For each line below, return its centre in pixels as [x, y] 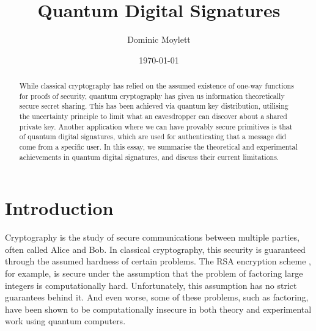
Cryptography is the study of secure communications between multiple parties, [152, 237]
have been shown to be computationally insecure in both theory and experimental [158, 309]
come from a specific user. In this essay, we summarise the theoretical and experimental [158, 147]
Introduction [59, 208]
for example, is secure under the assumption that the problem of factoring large [154, 273]
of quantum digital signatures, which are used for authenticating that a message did [153, 136]
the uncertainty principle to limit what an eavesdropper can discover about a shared [153, 116]
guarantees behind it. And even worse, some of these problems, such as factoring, [157, 297]
